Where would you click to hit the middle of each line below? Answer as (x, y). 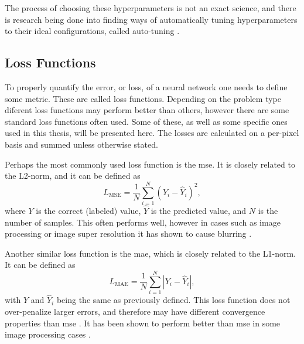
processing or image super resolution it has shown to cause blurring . (128, 234)
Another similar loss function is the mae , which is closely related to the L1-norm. (151, 253)
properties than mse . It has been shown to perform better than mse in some (143, 323)
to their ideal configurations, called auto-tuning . (92, 31)
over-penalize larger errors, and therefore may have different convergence (135, 311)
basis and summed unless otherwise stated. (81, 144)
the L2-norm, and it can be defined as (73, 176)
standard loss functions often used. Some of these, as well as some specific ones (146, 121)
